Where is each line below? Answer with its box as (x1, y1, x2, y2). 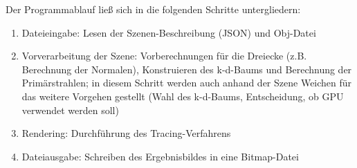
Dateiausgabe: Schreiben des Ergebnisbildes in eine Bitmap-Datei (21, 149, 299, 163)
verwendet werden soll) (21, 102, 119, 117)
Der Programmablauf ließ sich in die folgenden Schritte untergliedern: (6, 2, 301, 16)
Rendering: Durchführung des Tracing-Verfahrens (21, 126, 231, 140)
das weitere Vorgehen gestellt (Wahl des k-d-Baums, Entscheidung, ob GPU (21, 88, 344, 103)
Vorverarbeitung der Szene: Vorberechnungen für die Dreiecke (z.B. (21, 48, 307, 63)
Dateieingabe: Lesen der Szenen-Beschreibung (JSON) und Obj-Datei (21, 25, 316, 39)
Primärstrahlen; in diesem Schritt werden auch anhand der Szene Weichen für (21, 75, 352, 90)
